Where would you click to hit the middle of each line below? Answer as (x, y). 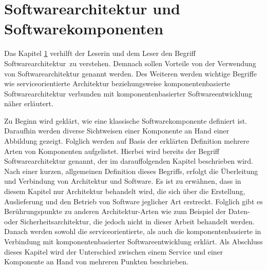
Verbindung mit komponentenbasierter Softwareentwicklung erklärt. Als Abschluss (133, 241)
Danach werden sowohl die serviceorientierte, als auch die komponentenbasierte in (133, 231)
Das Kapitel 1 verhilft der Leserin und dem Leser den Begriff (100, 53)
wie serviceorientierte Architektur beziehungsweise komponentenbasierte (117, 83)
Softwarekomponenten (84, 28)
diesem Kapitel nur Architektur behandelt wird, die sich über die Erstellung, (125, 191)
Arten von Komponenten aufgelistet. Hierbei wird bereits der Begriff (112, 151)
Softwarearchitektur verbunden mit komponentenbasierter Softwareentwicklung (128, 93)
